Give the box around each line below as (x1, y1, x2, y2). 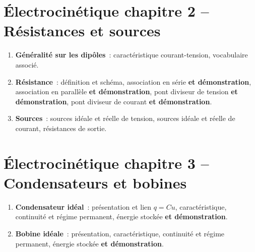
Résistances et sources (4, 20, 161, 41)
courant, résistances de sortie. (15, 122, 107, 133)
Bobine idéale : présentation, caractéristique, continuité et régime (15, 228, 225, 238)
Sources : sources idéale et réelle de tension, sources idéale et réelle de (15, 113, 235, 123)
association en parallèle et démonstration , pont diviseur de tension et (15, 86, 238, 97)
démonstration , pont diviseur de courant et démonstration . (15, 96, 212, 106)
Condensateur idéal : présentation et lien (15, 201, 152, 212)
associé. (15, 59, 39, 70)
